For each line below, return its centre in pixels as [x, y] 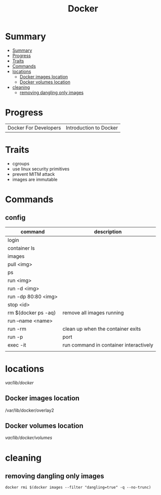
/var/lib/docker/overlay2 [30, 410]
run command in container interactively [108, 345]
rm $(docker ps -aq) [32, 312]
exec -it [17, 345]
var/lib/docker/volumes [29, 438]
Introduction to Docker [92, 128]
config [15, 218]
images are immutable [35, 179]
